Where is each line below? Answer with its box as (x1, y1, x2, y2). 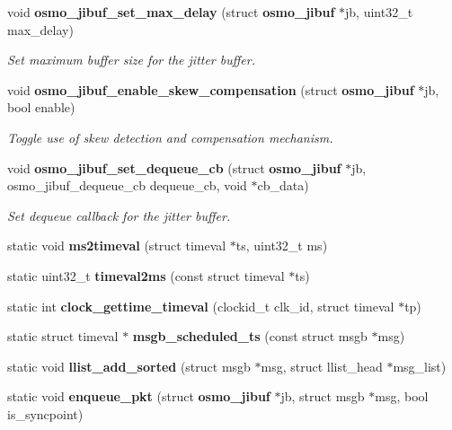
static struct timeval (7, 327, 119, 346)
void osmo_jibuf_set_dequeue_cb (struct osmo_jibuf (7, 158, 341, 177)
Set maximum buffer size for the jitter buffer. (7, 50, 255, 69)
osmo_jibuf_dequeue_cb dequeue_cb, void (7, 176, 247, 195)
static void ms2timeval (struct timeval (7, 236, 226, 255)
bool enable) (7, 98, 75, 117)
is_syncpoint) (7, 404, 84, 423)
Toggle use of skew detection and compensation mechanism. (7, 127, 333, 146)
